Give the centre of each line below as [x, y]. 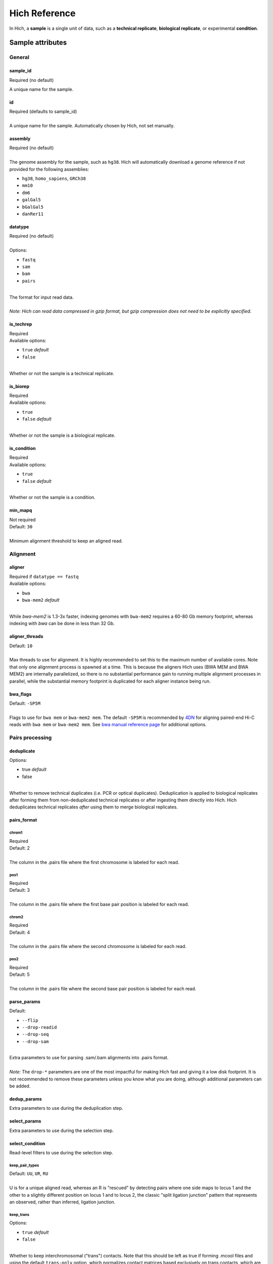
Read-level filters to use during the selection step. [61, 1153]
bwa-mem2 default [41, 600]
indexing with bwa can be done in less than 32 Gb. [62, 623]
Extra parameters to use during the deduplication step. [66, 1108]
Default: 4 [20, 932]
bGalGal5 [33, 207]
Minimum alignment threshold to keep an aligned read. [66, 540]
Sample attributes [38, 43]
